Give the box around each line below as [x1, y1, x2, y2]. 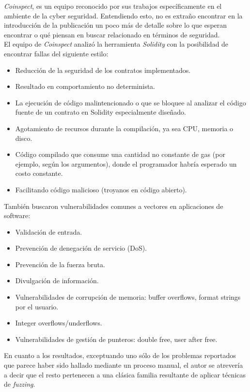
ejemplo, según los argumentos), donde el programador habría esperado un [15, 158, 237, 169]
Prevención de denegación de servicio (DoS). [15, 243, 147, 253]
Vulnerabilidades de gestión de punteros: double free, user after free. [15, 334, 218, 344]
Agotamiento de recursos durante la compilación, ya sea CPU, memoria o [15, 123, 234, 133]
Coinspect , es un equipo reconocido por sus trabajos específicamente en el [4, 1, 222, 11]
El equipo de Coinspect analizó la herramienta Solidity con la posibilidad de [4, 39, 229, 49]
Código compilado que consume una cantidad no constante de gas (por [15, 149, 225, 159]
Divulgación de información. [15, 275, 99, 286]
